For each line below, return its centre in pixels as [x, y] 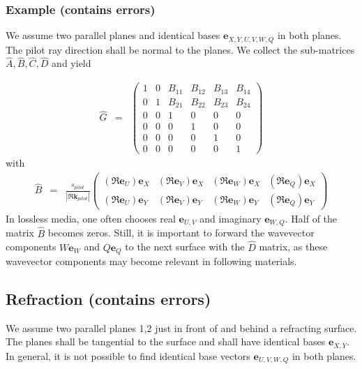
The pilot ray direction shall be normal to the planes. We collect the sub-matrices [180, 49]
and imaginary [231, 219]
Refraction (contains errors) [108, 298]
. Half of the [311, 219]
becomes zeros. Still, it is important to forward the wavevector [181, 233]
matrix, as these [293, 247]
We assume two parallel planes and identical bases [113, 35]
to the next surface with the [185, 247]
